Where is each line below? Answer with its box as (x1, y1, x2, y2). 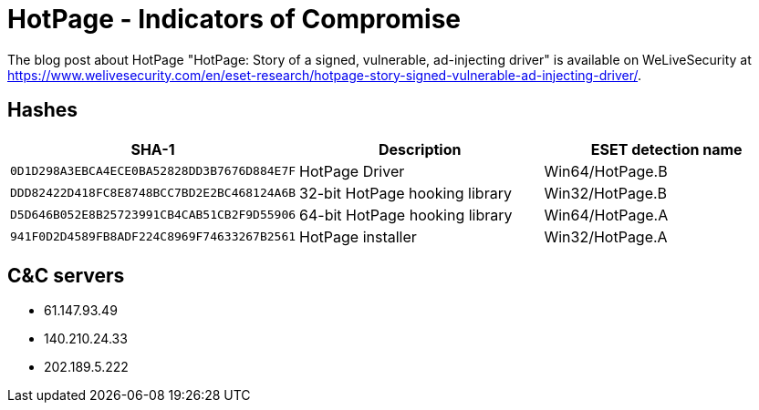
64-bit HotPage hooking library (299, 205, 513, 224)
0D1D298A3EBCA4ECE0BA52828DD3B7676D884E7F (10, 164, 296, 179)
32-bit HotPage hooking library (299, 183, 512, 202)
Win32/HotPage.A (544, 227, 668, 246)
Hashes (7, 98, 78, 122)
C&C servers (7, 264, 125, 288)
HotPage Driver (299, 161, 405, 180)
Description (379, 139, 462, 159)
